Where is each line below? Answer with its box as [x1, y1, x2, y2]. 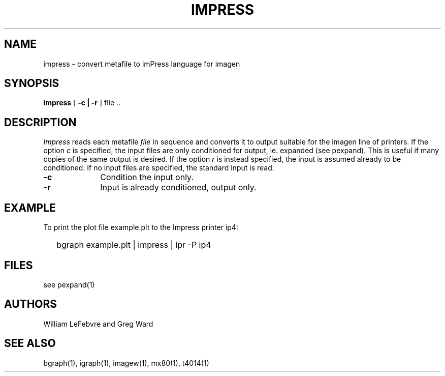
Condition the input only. [100, 172, 194, 183]
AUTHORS [4, 298, 57, 311]
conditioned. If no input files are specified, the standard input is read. [43, 163, 274, 172]
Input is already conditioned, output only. [100, 182, 257, 193]
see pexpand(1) [43, 280, 95, 289]
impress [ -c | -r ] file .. [43, 98, 121, 107]
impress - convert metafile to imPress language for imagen [43, 59, 240, 68]
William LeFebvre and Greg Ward [43, 319, 153, 328]
